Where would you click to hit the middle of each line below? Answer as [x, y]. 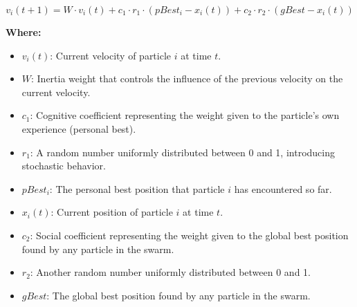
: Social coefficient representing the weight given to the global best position [189, 235]
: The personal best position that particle [137, 188]
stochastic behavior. [64, 166]
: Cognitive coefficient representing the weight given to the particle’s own [185, 115]
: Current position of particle [112, 212]
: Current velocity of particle [111, 55]
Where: [24, 32]
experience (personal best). [79, 128]
